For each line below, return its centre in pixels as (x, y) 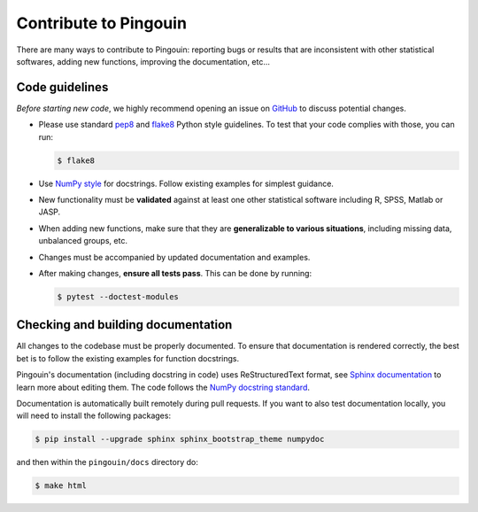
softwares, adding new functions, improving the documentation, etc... (143, 61)
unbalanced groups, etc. (83, 241)
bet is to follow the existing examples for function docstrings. (127, 358)
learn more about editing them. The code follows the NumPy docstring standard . (163, 387)
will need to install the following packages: (94, 415)
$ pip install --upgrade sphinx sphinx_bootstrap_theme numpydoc (180, 439)
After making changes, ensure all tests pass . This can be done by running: (175, 273)
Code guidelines (62, 87)
